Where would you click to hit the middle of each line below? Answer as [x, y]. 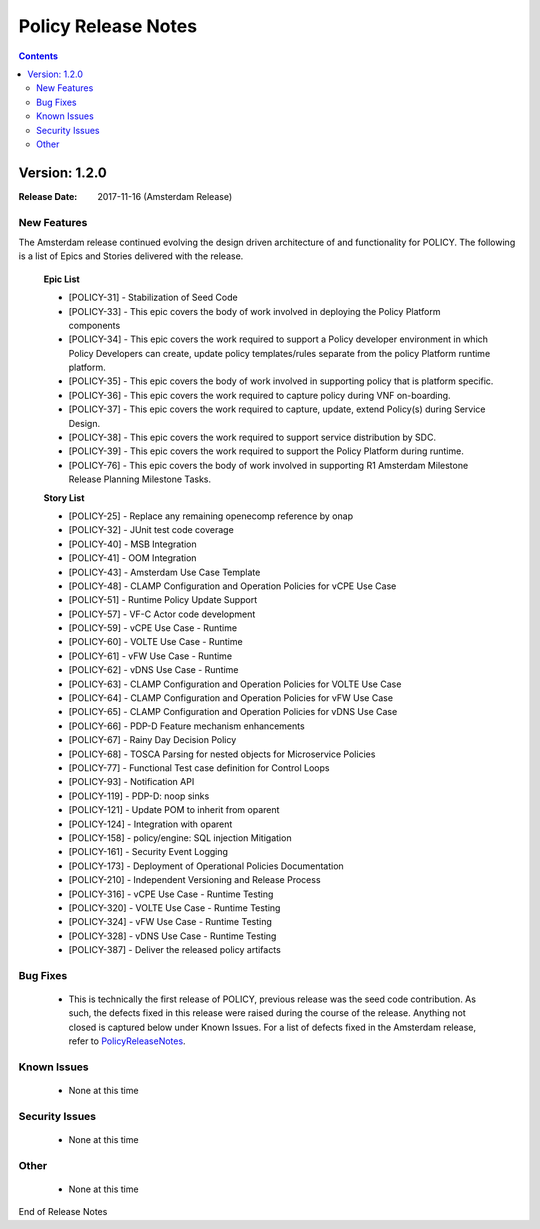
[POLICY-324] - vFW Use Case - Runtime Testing [170, 922]
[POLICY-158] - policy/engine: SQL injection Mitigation [180, 837]
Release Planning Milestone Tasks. [140, 479]
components [94, 325]
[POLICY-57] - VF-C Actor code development [162, 614]
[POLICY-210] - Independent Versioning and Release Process [194, 880]
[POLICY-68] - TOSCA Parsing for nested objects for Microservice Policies [222, 754]
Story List [64, 497]
